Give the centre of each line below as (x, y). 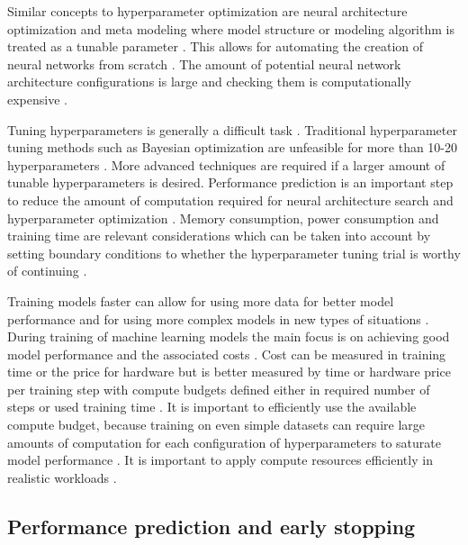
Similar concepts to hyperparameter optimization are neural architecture (207, 11)
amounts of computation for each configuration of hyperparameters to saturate (224, 442)
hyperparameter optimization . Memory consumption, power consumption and (223, 218)
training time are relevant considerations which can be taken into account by (219, 236)
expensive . (37, 99)
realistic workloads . (62, 477)
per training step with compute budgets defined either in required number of (219, 389)
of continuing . (47, 271)
